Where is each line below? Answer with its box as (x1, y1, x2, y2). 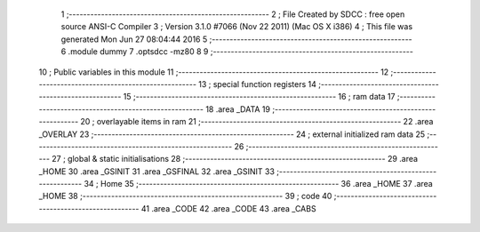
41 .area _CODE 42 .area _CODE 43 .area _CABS (140, 203, 316, 213)
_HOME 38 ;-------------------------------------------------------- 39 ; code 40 (38, 191, 332, 202)
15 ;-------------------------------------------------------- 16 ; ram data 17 (123, 92, 396, 102)
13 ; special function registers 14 (198, 78, 317, 89)
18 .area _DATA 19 (205, 103, 271, 115)
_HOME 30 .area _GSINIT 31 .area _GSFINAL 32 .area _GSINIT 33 (38, 165, 276, 177)
